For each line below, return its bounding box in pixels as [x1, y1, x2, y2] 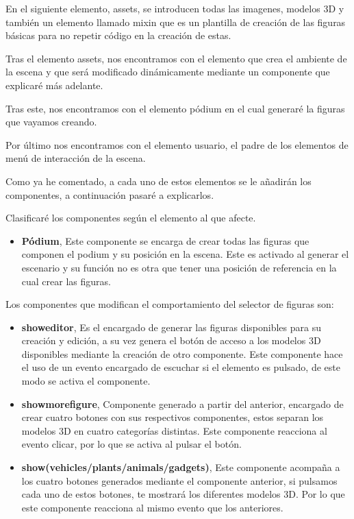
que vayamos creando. [5, 114, 97, 129]
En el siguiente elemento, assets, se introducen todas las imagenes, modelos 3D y [5, 1, 344, 15]
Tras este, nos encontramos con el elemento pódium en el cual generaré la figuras [5, 101, 345, 115]
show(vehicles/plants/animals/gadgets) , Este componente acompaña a [21, 460, 340, 474]
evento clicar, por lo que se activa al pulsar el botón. [21, 437, 242, 451]
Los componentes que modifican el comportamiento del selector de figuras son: [5, 297, 334, 311]
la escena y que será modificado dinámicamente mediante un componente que [5, 64, 330, 79]
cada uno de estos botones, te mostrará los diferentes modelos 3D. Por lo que [21, 487, 345, 501]
